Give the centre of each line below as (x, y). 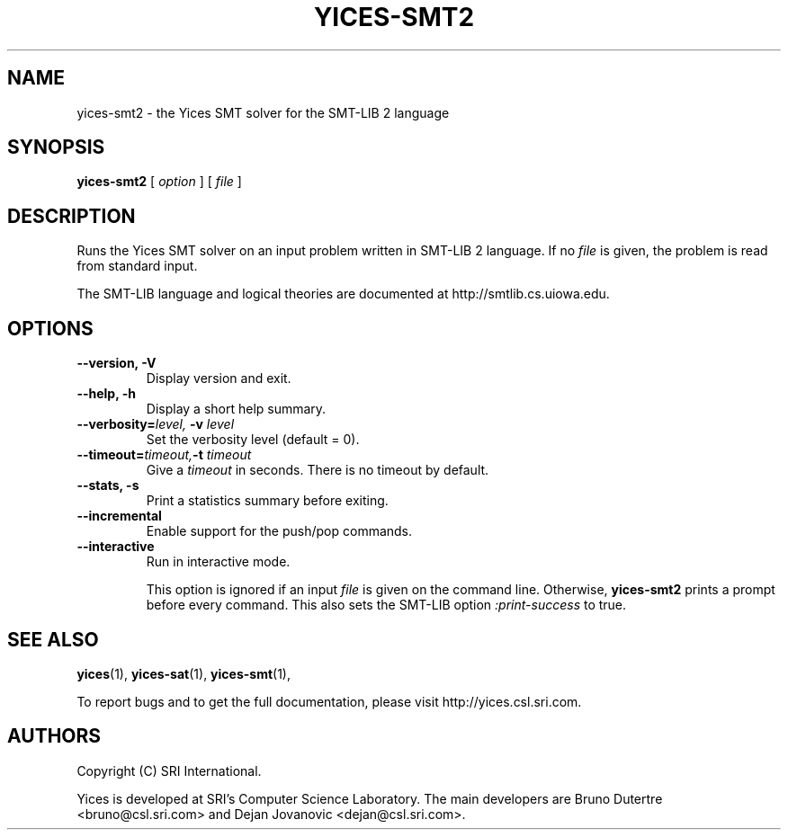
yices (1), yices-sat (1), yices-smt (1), (184, 673)
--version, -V (116, 363)
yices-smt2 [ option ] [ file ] (159, 182)
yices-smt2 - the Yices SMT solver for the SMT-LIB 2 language (263, 112)
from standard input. (137, 266)
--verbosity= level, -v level (156, 424)
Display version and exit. (219, 378)
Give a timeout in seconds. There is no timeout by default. (318, 470)
